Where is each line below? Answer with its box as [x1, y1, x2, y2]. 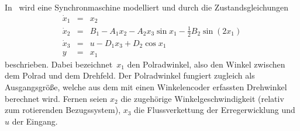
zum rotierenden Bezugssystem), [5, 104, 121, 116]
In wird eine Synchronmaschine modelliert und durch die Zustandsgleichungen [5, 1, 288, 13]
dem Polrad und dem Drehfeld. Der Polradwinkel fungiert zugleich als [5, 69, 255, 82]
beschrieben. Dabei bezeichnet [5, 58, 113, 70]
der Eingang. [12, 115, 58, 127]
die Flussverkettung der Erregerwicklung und [134, 104, 295, 116]
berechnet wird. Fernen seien [5, 92, 108, 104]
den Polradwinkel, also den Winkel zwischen [127, 58, 285, 70]
